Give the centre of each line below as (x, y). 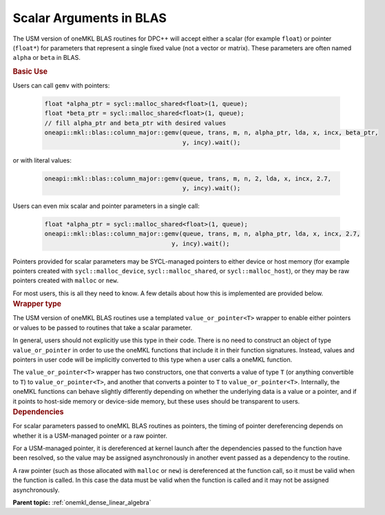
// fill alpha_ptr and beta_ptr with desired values (135, 123)
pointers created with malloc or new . (66, 281)
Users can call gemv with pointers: (61, 85)
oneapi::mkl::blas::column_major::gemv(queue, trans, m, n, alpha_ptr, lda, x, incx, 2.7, (202, 234)
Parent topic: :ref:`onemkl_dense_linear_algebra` (82, 502)
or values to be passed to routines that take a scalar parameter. (103, 328)
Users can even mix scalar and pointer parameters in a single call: (106, 206)
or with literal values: (42, 160)
